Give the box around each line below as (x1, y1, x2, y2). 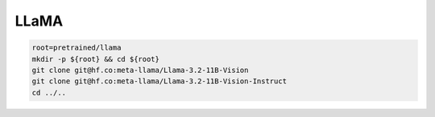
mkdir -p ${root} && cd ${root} (31, 54, 160, 63)
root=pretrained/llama (31, 43, 122, 52)
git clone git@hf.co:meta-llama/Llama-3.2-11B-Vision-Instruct (31, 77, 288, 86)
